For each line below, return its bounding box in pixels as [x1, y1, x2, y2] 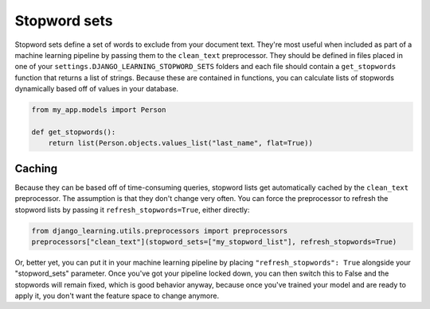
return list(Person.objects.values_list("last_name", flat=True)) [48, 139, 314, 148]
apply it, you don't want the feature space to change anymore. [14, 291, 219, 301]
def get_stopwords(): [31, 127, 116, 137]
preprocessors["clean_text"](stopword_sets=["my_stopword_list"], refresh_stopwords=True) [31, 237, 397, 246]
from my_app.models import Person [31, 106, 166, 114]
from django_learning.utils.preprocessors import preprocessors [31, 226, 288, 235]
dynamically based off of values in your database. [14, 84, 179, 94]
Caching [14, 161, 58, 175]
